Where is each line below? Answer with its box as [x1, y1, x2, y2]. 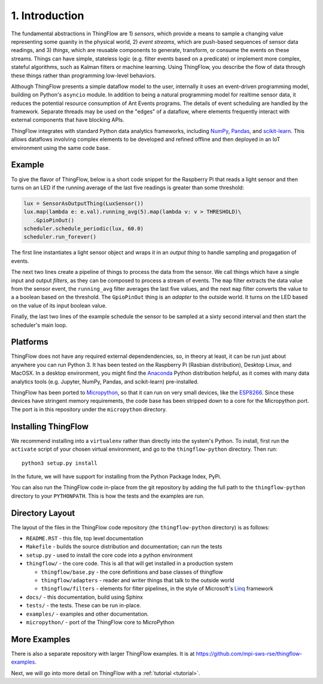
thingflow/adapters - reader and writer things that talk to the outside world [41, 576, 234, 584]
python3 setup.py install [22, 459, 98, 466]
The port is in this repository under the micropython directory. [11, 405, 167, 413]
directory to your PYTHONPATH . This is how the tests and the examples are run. [11, 492, 205, 499]
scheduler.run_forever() [23, 234, 97, 240]
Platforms [11, 337, 48, 347]
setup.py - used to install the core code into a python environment [26, 552, 193, 559]
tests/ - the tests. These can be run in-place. [26, 602, 142, 609]
